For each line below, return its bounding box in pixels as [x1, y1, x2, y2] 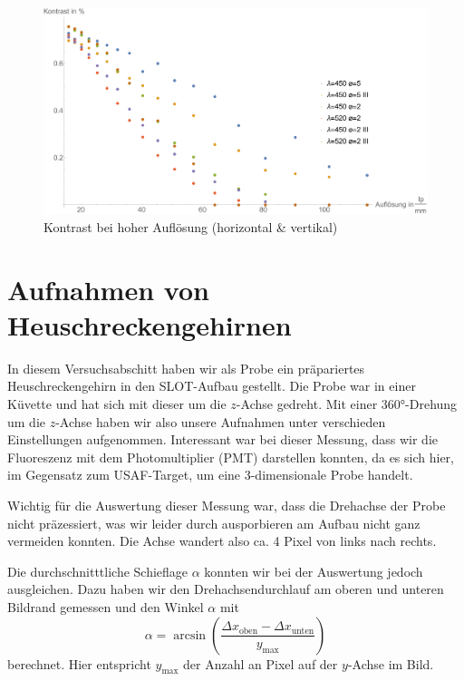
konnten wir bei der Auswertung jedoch [204, 561, 423, 580]
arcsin [173, 628, 207, 642]
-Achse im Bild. [347, 654, 434, 673]
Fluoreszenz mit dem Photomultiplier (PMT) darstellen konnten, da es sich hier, [7, 447, 454, 466]
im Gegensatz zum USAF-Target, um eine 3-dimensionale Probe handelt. [7, 465, 413, 484]
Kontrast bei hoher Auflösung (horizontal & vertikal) [43, 217, 338, 236]
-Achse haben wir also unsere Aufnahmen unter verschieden [55, 412, 386, 431]
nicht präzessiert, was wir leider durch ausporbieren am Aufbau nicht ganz [7, 513, 420, 532]
